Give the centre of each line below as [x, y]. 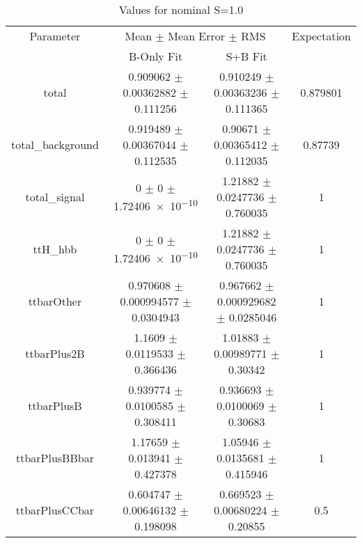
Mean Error [197, 36]
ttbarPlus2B [55, 353]
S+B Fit [246, 56]
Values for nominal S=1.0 [181, 9]
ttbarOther [55, 301]
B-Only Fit [156, 56]
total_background [55, 144]
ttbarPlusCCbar [55, 510]
